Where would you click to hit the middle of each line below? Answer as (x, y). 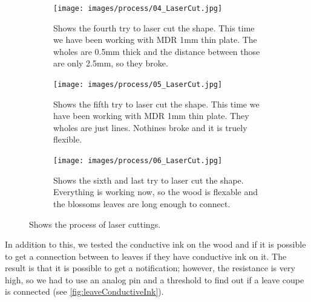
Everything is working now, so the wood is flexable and (156, 192)
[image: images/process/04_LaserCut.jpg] (138, 8)
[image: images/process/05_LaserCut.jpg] (138, 85)
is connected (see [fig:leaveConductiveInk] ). (84, 291)
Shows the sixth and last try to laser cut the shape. (149, 180)
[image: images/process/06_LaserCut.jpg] (138, 161)
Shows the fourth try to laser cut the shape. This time (154, 27)
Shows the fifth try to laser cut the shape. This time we (156, 104)
